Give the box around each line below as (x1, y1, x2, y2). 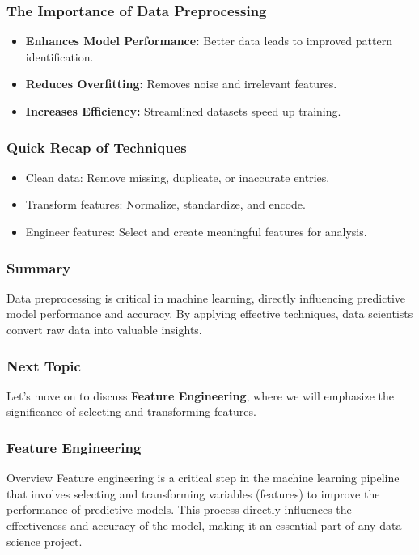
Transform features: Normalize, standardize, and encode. (25, 196, 306, 213)
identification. (25, 48, 94, 65)
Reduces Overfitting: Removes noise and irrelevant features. (25, 75, 337, 92)
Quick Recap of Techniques (6, 137, 187, 157)
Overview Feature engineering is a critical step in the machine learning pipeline (6, 469, 400, 486)
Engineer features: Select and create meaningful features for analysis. (25, 223, 367, 239)
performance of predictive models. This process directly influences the (6, 501, 352, 518)
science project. (6, 532, 83, 549)
